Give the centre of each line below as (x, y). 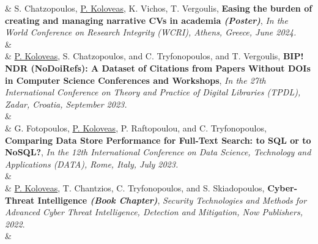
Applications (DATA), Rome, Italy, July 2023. (92, 164)
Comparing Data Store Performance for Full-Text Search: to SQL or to (158, 140)
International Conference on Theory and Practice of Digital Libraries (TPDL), (153, 92)
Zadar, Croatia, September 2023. (66, 104)
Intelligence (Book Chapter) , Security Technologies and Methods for (172, 200)
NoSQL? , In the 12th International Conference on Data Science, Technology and (158, 152)
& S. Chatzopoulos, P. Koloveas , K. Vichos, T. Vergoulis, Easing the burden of (159, 8)
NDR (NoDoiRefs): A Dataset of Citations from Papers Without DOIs (158, 68)
